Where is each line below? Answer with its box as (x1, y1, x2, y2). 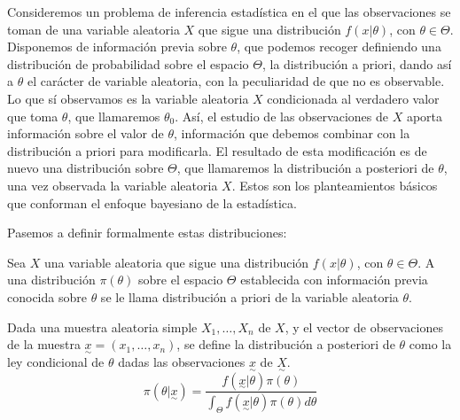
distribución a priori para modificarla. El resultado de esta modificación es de (7, 141, 427, 159)
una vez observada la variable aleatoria (7, 175, 218, 194)
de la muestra (7, 335, 81, 354)
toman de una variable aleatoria (7, 19, 180, 38)
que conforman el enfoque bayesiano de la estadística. (7, 193, 297, 212)
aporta (406, 106, 443, 125)
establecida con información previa (240, 270, 428, 289)
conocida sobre (7, 287, 87, 306)
